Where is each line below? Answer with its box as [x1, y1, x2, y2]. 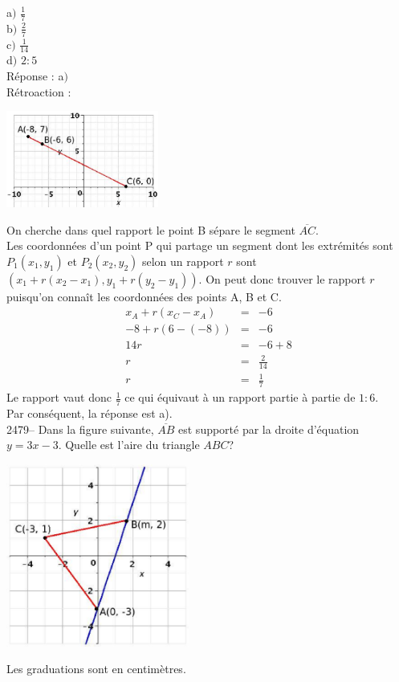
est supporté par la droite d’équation [178, 420, 360, 437]
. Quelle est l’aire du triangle [58, 436, 200, 453]
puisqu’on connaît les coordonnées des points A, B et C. [6, 288, 282, 304]
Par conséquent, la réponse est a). [6, 405, 173, 422]
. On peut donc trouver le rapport [198, 270, 366, 287]
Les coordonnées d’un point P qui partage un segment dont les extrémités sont [6, 237, 393, 254]
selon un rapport [141, 252, 224, 269]
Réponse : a [6, 67, 64, 84]
